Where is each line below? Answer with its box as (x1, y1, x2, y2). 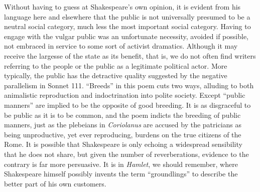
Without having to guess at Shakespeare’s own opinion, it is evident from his (4, 2, 241, 12)
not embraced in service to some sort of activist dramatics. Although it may (4, 41, 238, 51)
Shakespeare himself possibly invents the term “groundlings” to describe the (4, 168, 238, 179)
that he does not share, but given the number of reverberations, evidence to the (4, 148, 249, 159)
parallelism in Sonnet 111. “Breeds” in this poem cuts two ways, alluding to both (4, 80, 254, 90)
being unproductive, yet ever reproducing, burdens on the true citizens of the (4, 129, 241, 139)
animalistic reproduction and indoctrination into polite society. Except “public (4, 90, 245, 100)
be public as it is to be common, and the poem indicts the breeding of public (4, 109, 241, 120)
